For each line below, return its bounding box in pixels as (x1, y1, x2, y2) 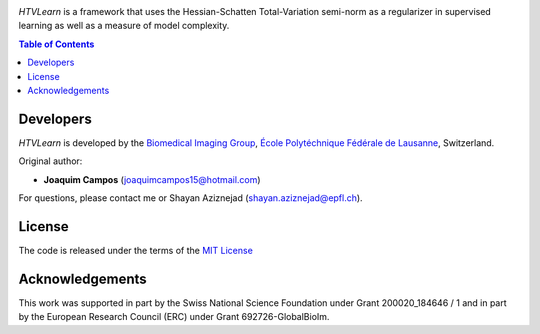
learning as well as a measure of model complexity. (18, 20, 230, 32)
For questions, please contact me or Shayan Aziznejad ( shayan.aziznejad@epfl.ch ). (18, 192, 364, 204)
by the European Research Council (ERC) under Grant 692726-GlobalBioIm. (18, 311, 330, 323)
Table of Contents (18, 38, 95, 50)
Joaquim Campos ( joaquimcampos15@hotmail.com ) (43, 173, 261, 185)
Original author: (18, 155, 83, 167)
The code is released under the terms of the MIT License (18, 244, 254, 256)
